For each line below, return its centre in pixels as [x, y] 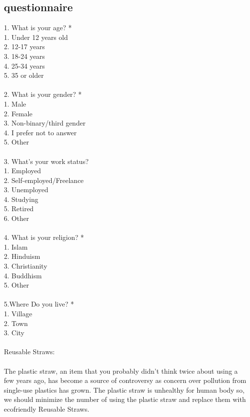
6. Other [17, 218]
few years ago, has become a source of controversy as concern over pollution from [125, 380]
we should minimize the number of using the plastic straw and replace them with [125, 399]
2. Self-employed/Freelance [44, 180]
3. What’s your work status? [46, 161]
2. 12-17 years [25, 46]
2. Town [16, 323]
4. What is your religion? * [44, 237]
